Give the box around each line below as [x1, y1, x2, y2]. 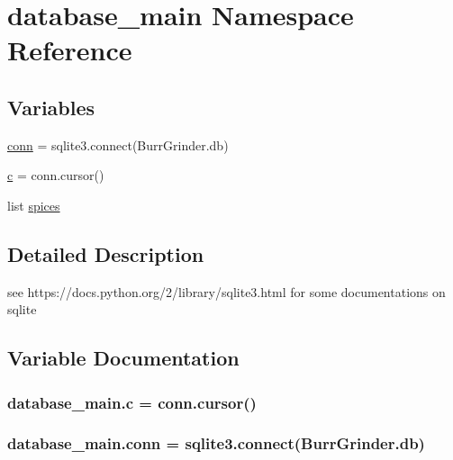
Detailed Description [7, 239, 204, 267]
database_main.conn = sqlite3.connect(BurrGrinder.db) [7, 432, 425, 455]
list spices [7, 195, 60, 214]
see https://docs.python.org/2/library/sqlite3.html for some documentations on [7, 282, 446, 301]
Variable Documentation [7, 344, 240, 372]
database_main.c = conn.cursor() [7, 391, 257, 413]
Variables [7, 93, 95, 121]
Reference [7, 32, 132, 68]
